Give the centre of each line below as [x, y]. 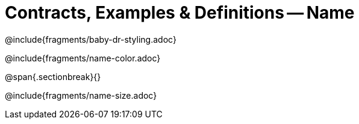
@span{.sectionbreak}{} [53, 76]
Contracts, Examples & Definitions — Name [180, 13]
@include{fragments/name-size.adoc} [81, 95]
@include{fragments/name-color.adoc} [83, 58]
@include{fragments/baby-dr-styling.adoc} [91, 39]
